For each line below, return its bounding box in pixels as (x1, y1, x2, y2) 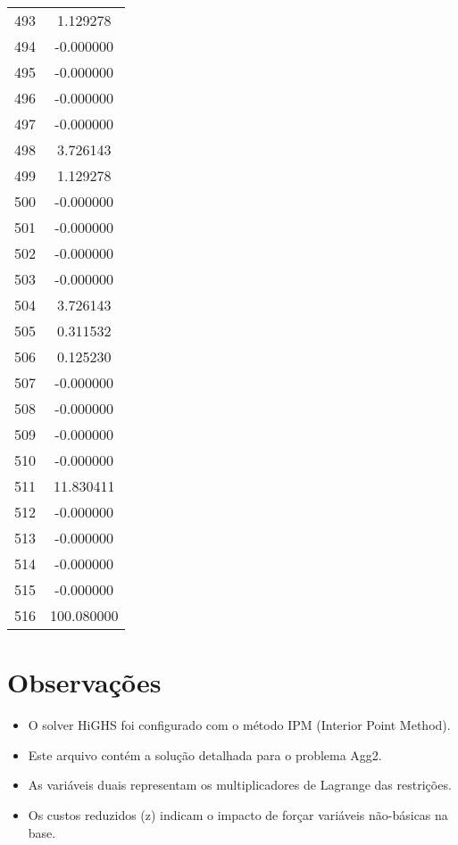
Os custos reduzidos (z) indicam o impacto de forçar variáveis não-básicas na (28, 805, 448, 824)
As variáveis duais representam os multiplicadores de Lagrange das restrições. (28, 775, 452, 794)
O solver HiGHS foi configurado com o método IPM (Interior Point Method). (28, 716, 451, 734)
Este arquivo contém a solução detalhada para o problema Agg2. (28, 745, 382, 764)
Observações (7, 664, 162, 700)
